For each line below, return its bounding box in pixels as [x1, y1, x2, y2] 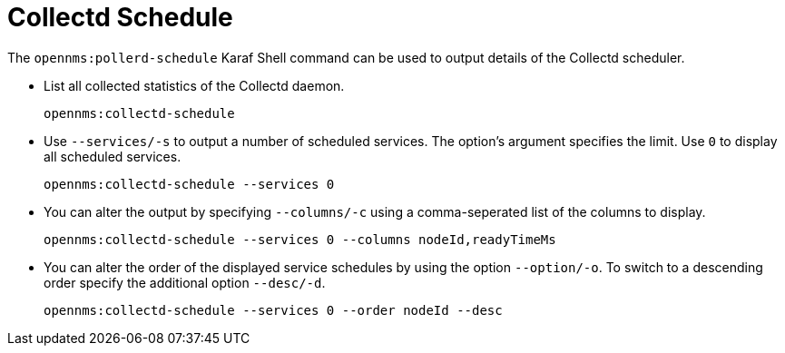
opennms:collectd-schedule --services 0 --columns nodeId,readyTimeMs [44, 231, 556, 247]
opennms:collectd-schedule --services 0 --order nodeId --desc [44, 302, 503, 318]
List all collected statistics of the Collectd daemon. [44, 77, 345, 93]
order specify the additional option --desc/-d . [44, 274, 326, 290]
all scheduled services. [44, 148, 182, 164]
